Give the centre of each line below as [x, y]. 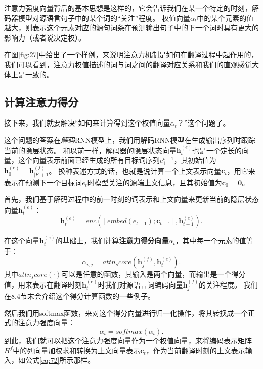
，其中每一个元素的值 [211, 241]
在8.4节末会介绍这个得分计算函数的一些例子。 [79, 296]
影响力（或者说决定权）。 [45, 37]
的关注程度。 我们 [228, 284]
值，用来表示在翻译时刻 [43, 284]
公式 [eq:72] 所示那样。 [60, 360]
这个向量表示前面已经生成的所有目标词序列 [89, 160]
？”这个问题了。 [203, 123]
